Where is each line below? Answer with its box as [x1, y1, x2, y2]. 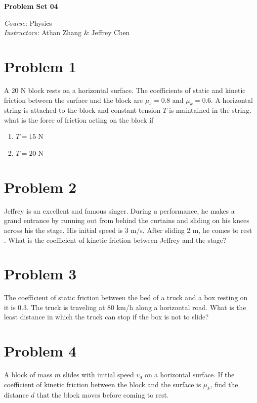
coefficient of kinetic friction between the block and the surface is [4, 379, 201, 389]
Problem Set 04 [4, 1, 58, 11]
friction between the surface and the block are [4, 94, 143, 105]
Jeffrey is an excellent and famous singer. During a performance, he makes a [4, 205, 235, 216]
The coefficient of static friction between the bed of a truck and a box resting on [4, 292, 248, 303]
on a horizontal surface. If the [144, 369, 235, 380]
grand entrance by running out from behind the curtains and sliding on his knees [4, 215, 250, 225]
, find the [210, 379, 238, 389]
